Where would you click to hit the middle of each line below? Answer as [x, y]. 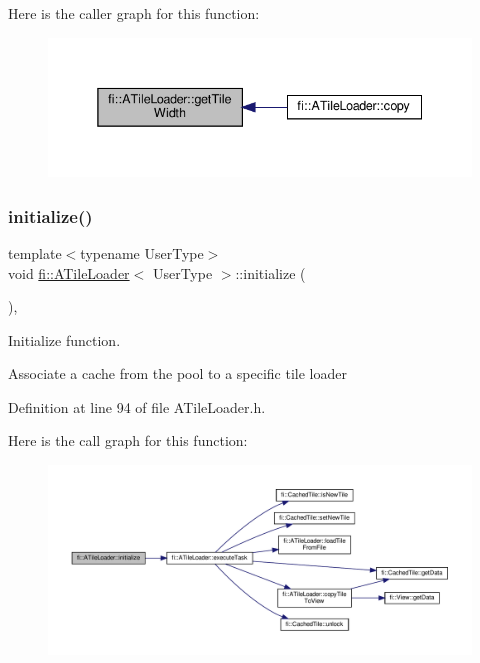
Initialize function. [64, 339]
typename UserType [142, 252]
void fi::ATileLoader [69, 272]
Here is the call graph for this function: [128, 440]
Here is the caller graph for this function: [134, 13]
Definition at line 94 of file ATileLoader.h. [137, 406]
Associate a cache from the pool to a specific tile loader [177, 373]
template [35, 252]
